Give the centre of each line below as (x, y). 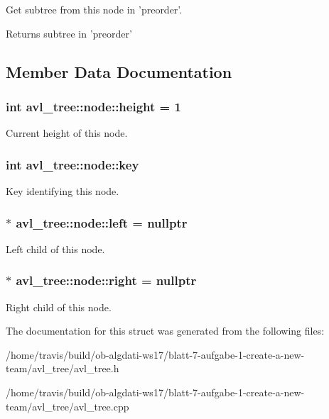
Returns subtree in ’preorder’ (69, 33)
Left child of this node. (55, 248)
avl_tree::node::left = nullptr (102, 222)
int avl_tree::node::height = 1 (93, 106)
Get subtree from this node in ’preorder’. (94, 9)
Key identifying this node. (63, 191)
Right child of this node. (59, 307)
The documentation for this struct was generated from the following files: (165, 331)
